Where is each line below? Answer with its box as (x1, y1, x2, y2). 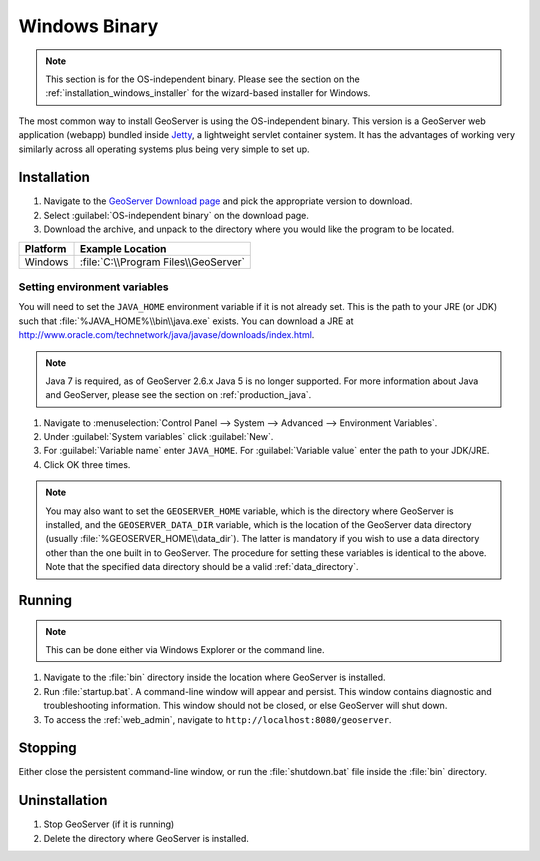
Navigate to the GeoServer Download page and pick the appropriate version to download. (43, 195, 413, 207)
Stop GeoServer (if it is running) (43, 818, 175, 830)
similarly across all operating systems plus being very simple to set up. (18, 143, 310, 155)
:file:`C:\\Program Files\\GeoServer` (79, 255, 245, 269)
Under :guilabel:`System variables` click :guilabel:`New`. (43, 431, 274, 443)
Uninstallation (18, 792, 108, 809)
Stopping (18, 740, 77, 757)
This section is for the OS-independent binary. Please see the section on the (45, 73, 360, 85)
